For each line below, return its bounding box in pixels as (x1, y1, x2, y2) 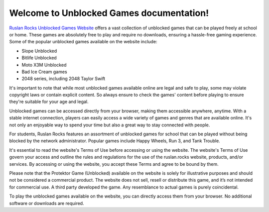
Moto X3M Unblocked (21, 62, 67, 68)
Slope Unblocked (21, 48, 57, 54)
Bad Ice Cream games (21, 69, 67, 75)
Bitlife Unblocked (21, 55, 57, 61)
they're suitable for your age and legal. (9, 99, 89, 105)
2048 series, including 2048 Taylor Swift (21, 76, 106, 82)
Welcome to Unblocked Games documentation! (9, 7, 209, 18)
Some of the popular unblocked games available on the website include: (9, 39, 157, 45)
